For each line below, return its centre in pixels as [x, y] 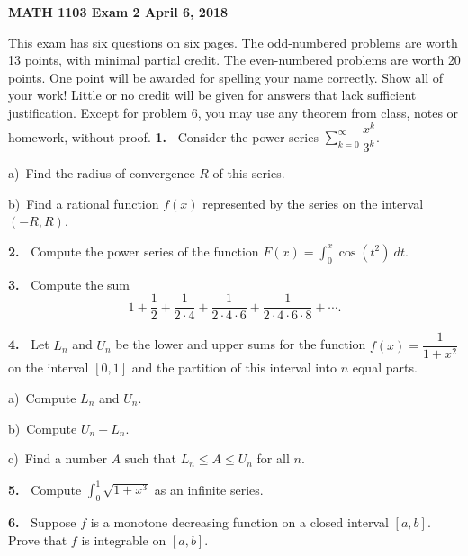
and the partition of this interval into [234, 368]
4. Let [29, 344]
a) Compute [42, 397]
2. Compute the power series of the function [134, 251]
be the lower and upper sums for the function [241, 344]
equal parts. [385, 368]
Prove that [38, 539]
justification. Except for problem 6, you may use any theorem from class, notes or [234, 112]
